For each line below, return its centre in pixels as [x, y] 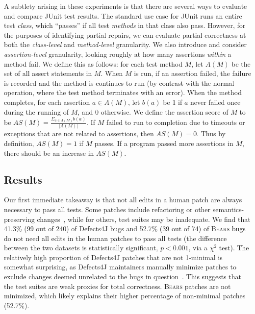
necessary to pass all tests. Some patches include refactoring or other [107, 209]
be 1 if [173, 102]
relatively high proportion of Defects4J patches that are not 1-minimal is [113, 257]
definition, [19, 143]
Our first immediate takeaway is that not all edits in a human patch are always [123, 200]
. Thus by [211, 133]
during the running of [36, 111]
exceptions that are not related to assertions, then [79, 133]
